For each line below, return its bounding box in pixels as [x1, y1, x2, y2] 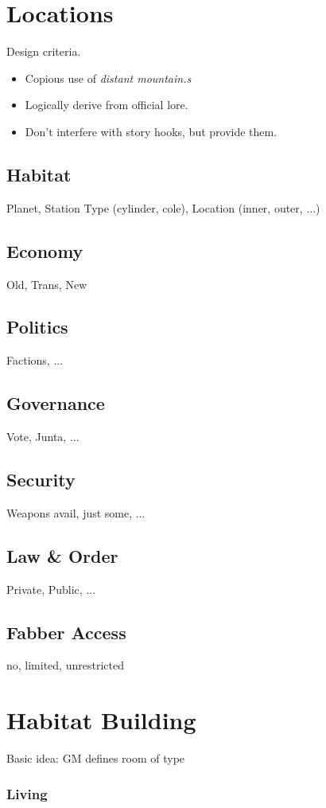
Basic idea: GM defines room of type [6, 750, 185, 767]
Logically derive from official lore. [25, 96, 188, 113]
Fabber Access [6, 619, 126, 644]
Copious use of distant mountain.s [25, 69, 192, 86]
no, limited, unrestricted [6, 657, 124, 673]
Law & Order [6, 543, 118, 568]
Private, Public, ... [6, 580, 96, 597]
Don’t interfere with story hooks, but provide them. [25, 123, 277, 139]
